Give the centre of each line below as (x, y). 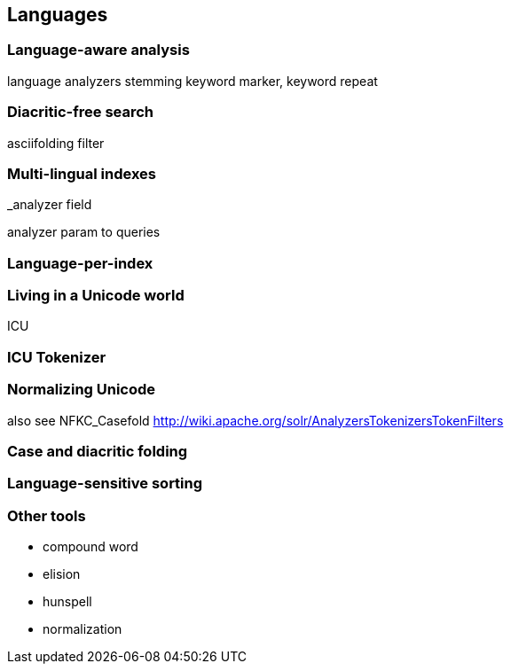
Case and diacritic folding (98, 451)
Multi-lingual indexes (82, 173)
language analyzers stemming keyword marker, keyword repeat (193, 81)
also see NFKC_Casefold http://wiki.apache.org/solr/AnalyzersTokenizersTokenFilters (255, 420)
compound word (90, 547)
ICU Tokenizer (57, 357)
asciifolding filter (56, 143)
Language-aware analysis (98, 50)
